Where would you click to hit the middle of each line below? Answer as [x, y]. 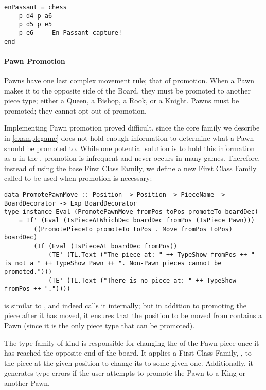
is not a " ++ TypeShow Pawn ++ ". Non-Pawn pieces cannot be [113, 263]
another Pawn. [27, 383]
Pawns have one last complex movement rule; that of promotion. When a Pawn [129, 80]
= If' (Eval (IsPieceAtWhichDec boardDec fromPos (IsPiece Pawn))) [137, 220]
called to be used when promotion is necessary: [78, 178]
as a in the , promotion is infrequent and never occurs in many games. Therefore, [132, 158]
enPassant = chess [36, 7]
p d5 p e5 [36, 24]
